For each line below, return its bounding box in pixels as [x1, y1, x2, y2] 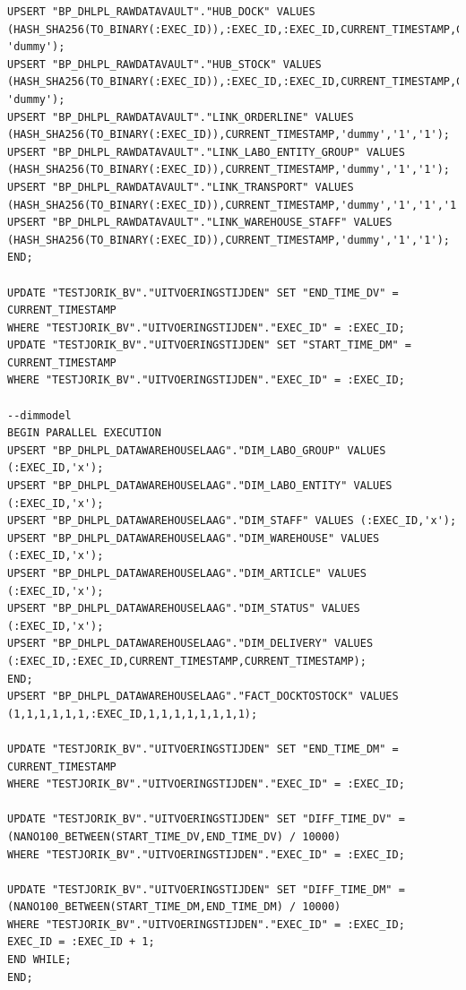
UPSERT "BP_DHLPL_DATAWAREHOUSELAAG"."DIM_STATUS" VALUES [7, 602, 360, 616]
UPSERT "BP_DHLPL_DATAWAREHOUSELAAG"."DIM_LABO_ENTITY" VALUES [7, 479, 393, 493]
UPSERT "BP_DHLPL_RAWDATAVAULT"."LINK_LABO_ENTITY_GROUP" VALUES [7, 145, 405, 159]
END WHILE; [7, 953, 72, 967]
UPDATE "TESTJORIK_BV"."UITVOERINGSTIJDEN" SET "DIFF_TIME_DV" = [7, 813, 405, 826]
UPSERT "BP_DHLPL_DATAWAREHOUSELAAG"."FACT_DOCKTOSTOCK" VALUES [7, 690, 399, 703]
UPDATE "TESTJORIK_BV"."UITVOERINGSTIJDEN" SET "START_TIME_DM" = [7, 339, 412, 352]
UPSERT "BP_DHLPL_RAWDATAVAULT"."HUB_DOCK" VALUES [7, 5, 315, 18]
